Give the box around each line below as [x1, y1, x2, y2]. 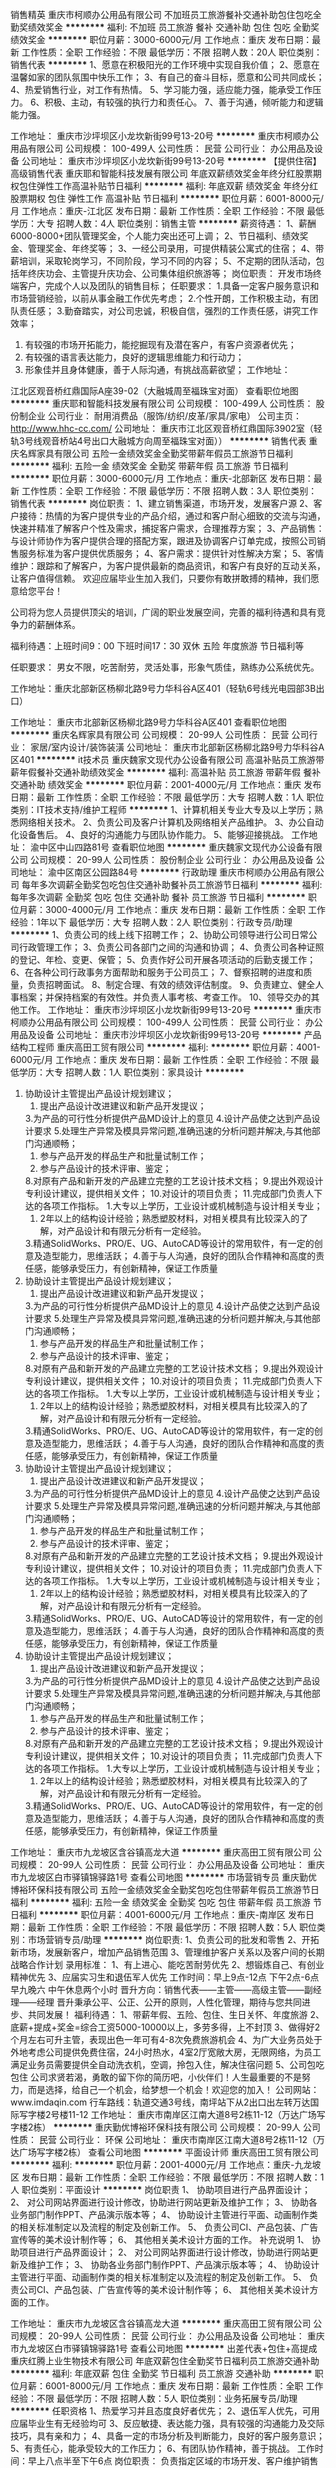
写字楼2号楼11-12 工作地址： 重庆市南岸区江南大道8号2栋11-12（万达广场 [18, 2109, 317, 2120]
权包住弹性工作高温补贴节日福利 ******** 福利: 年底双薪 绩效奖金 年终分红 [10, 180, 319, 192]
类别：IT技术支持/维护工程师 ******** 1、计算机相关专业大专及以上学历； [10, 804, 315, 815]
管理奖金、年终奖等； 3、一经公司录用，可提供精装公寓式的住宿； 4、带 [27, 243, 325, 254]
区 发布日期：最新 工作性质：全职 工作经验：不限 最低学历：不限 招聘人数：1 [10, 2171, 325, 2183]
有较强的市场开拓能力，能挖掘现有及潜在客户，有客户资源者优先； [24, 339, 297, 350]
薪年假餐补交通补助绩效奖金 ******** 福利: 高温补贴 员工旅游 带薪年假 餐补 [10, 766, 322, 778]
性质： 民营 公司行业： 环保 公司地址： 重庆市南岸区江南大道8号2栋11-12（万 [10, 2134, 325, 2145]
